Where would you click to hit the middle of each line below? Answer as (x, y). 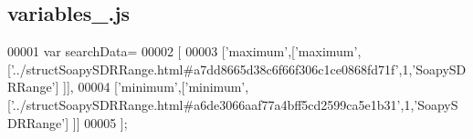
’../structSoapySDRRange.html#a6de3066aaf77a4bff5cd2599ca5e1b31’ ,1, (212, 104)
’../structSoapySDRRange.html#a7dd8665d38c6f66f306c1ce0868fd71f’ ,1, (211, 69)
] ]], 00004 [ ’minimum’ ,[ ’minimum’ (150, 87)
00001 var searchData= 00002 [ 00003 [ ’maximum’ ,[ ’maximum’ (183, 51)
